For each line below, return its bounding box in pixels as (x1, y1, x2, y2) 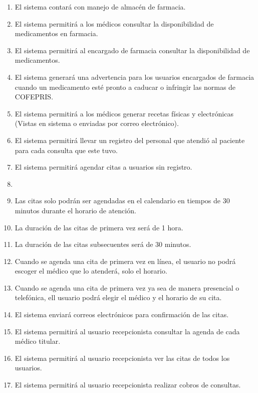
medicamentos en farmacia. (15, 28, 98, 39)
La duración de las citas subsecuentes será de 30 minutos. (15, 239, 191, 249)
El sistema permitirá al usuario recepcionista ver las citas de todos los (15, 352, 230, 363)
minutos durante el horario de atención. (15, 205, 136, 215)
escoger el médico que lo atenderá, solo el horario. (15, 266, 167, 276)
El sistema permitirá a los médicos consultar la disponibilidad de (15, 18, 214, 29)
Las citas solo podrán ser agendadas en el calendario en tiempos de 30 (15, 195, 230, 206)
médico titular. (15, 336, 61, 346)
